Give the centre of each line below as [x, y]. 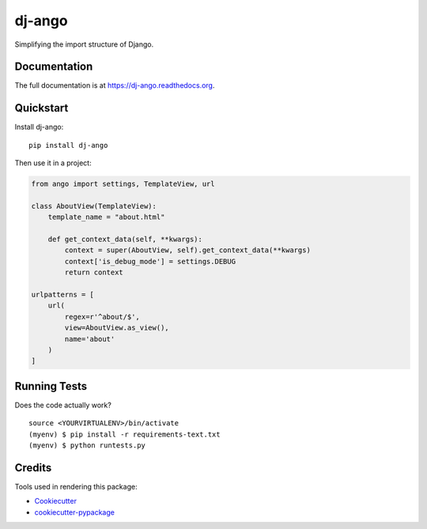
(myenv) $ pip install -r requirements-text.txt [125, 434]
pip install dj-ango [68, 145]
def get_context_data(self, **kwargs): [125, 240]
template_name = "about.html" [106, 217]
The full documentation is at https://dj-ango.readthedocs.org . [115, 85]
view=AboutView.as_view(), [117, 328]
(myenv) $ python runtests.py [87, 446]
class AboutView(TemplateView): [94, 206]
